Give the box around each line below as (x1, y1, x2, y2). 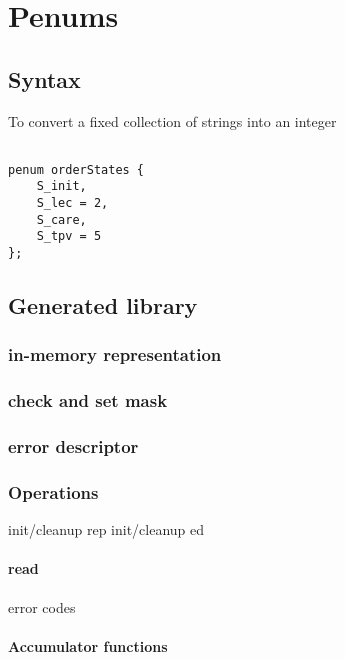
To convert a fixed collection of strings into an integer (8, 110, 337, 131)
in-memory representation (8, 342, 222, 367)
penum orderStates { (8, 162, 145, 177)
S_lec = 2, (36, 196, 109, 211)
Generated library (8, 290, 198, 321)
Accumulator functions (8, 635, 168, 656)
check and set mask (8, 388, 168, 413)
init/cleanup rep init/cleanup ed (8, 519, 205, 540)
